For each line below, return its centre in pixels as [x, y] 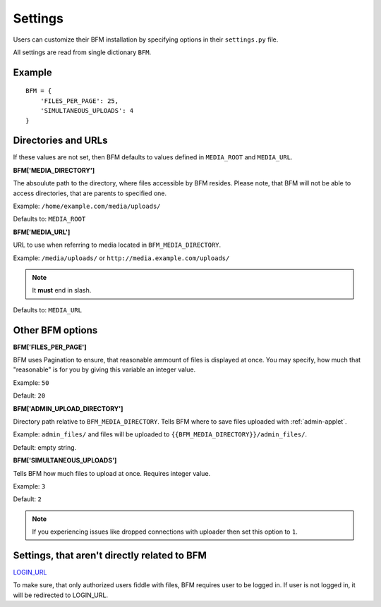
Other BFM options [55, 330]
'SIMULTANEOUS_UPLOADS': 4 [87, 111]
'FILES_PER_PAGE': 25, [79, 101]
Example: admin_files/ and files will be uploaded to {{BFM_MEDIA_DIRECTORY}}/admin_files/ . [160, 434]
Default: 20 [29, 396]
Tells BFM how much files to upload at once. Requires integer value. [112, 473]
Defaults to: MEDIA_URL [48, 309]
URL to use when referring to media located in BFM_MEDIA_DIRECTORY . [117, 245]
